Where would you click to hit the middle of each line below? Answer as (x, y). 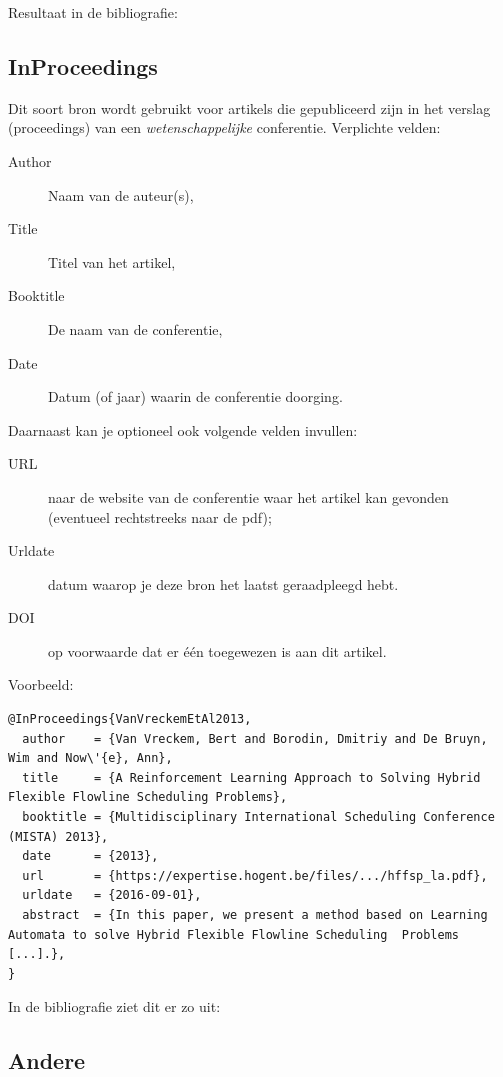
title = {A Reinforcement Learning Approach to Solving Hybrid (251, 777)
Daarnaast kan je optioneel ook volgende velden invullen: (183, 429)
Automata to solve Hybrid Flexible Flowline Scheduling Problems (234, 934)
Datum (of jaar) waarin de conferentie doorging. (195, 396)
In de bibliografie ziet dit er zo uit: (114, 1006)
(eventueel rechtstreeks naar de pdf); (160, 516)
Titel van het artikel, (112, 261)
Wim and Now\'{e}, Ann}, (90, 758)
